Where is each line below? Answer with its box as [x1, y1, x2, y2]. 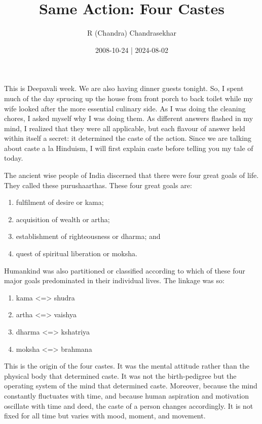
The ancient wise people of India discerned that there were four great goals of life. [4, 170, 259, 180]
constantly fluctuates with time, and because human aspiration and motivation [4, 390, 249, 401]
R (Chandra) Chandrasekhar [87, 27, 176, 38]
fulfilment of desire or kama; [16, 197, 104, 207]
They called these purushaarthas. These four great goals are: [4, 179, 192, 190]
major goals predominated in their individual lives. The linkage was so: [4, 275, 224, 286]
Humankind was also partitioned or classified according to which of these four [4, 265, 245, 276]
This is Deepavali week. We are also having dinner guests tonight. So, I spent [4, 83, 244, 94]
